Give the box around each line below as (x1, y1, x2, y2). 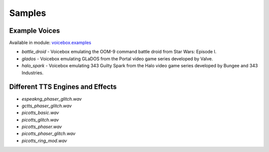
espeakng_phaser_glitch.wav (21, 96, 82, 102)
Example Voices (9, 26, 60, 35)
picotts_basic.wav (21, 110, 59, 116)
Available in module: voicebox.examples (9, 40, 92, 46)
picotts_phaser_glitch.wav (21, 131, 76, 137)
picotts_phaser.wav (21, 124, 62, 130)
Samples (9, 7, 46, 18)
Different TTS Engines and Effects (9, 83, 117, 91)
